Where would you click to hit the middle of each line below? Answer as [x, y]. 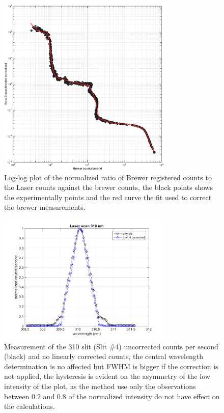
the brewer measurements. [45, 207]
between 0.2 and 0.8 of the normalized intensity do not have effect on [112, 396]
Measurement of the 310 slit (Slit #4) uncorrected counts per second [111, 346]
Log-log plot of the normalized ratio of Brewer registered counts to [108, 177]
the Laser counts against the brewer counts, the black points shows [108, 187]
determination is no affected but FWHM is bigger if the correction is [111, 366]
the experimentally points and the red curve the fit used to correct [108, 197]
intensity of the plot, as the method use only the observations [100, 386]
